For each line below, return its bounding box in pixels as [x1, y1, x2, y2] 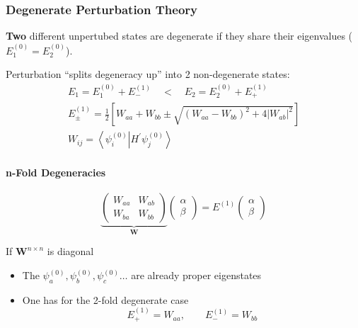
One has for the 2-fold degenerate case [22, 292, 189, 307]
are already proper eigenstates [131, 268, 262, 282]
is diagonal [47, 244, 94, 259]
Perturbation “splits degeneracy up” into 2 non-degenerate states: [6, 67, 290, 81]
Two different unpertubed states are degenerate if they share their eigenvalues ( [6, 28, 353, 43]
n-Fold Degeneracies [6, 164, 106, 179]
